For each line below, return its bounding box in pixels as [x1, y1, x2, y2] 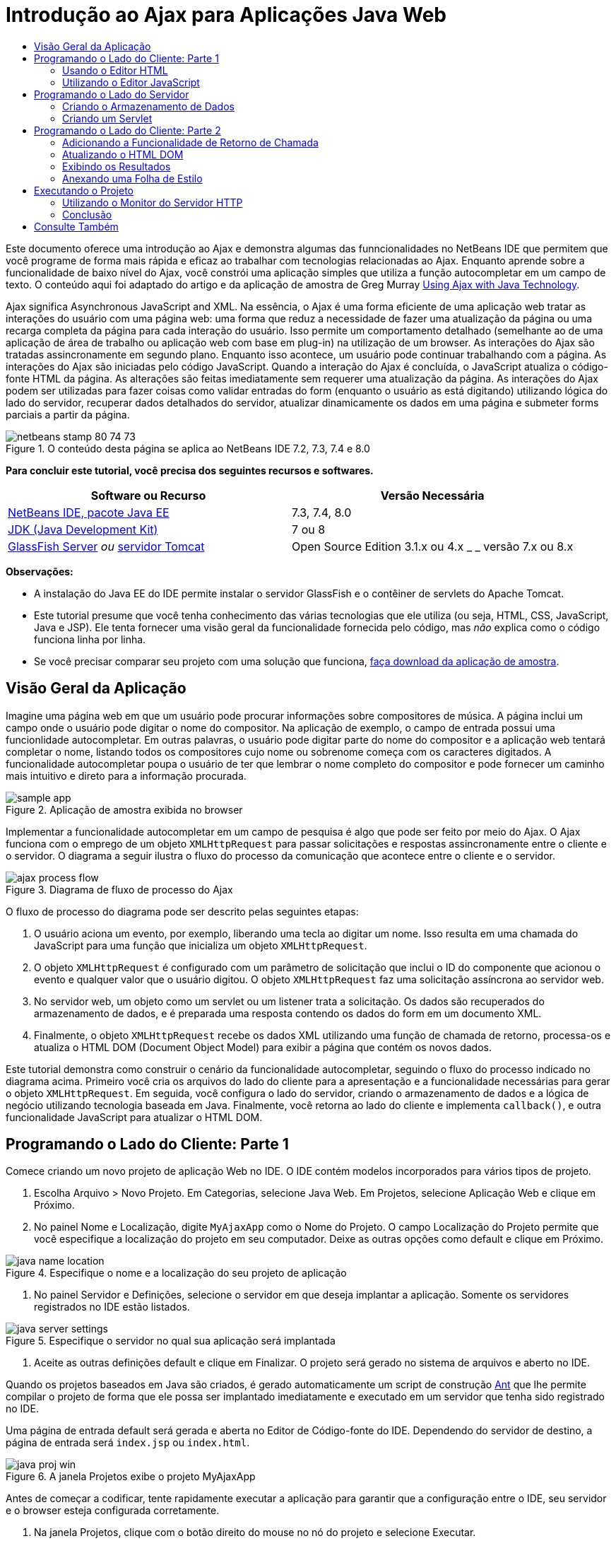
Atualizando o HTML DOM [62, 148, 184, 160]
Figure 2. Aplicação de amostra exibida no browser [6, 803, 243, 816]
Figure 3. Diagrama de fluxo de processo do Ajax [6, 883, 233, 896]
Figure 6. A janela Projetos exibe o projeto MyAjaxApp [6, 1470, 256, 1483]
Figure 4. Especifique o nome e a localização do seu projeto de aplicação [6, 1267, 347, 1279]
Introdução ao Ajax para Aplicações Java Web [6, 3, 446, 27]
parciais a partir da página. [6, 408, 130, 421]
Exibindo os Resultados [62, 160, 171, 172]
